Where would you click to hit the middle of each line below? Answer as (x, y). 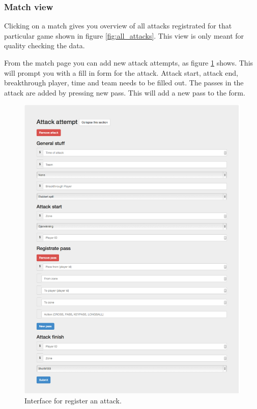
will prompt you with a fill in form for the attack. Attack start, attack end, (121, 72)
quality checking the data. (45, 45)
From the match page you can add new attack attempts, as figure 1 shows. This (129, 62)
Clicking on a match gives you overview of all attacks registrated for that (118, 26)
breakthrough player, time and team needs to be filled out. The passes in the (124, 83)
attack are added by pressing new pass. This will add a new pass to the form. (125, 92)
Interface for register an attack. (73, 400)
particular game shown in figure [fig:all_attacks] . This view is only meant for (124, 35)
